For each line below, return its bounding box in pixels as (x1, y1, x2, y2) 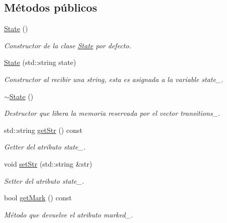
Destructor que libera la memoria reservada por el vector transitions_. (4, 108, 220, 118)
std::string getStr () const (4, 124, 82, 135)
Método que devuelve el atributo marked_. (4, 209, 133, 219)
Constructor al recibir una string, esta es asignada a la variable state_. (4, 73, 223, 84)
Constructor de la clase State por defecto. (4, 40, 132, 50)
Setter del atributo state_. (4, 175, 84, 186)
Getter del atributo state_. (4, 141, 86, 152)
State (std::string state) (4, 57, 76, 67)
